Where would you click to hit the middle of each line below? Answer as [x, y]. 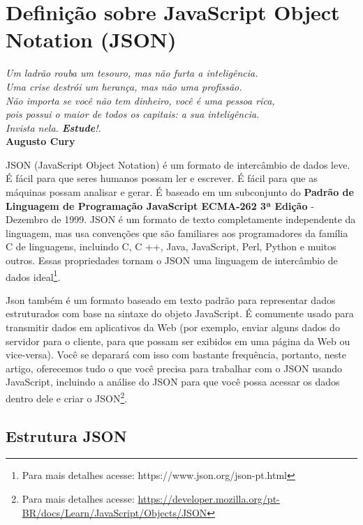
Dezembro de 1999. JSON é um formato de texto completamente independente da [181, 219]
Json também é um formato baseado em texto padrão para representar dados [171, 299]
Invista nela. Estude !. [53, 127]
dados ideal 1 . [33, 275]
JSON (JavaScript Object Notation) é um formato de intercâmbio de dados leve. [178, 164]
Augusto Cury [40, 141]
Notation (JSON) [91, 39]
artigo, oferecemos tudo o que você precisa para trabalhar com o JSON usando [174, 368]
